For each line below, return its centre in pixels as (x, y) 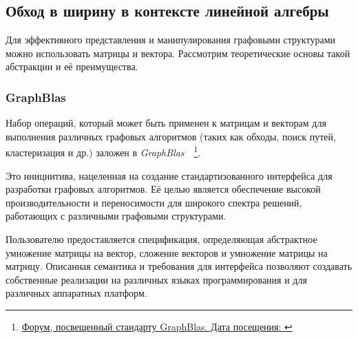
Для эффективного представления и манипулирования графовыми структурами (170, 40)
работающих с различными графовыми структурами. (116, 216)
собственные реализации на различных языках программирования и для (156, 279)
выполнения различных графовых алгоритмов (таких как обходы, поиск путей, (171, 136)
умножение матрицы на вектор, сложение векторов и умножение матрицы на (167, 252)
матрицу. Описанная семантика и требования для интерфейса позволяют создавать (179, 266)
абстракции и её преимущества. (72, 66)
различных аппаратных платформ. (76, 293)
